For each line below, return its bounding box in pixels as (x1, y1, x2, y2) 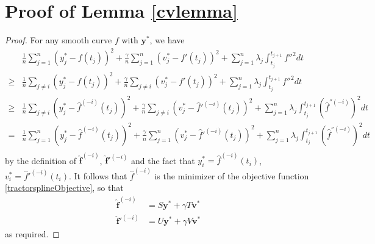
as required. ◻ (5, 228, 60, 240)
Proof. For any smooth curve (5, 34, 112, 46)
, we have (149, 34, 185, 46)
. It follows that (69, 169, 127, 182)
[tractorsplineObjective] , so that (5, 181, 124, 194)
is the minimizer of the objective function (154, 169, 309, 182)
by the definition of (5, 154, 77, 167)
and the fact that (131, 154, 195, 167)
